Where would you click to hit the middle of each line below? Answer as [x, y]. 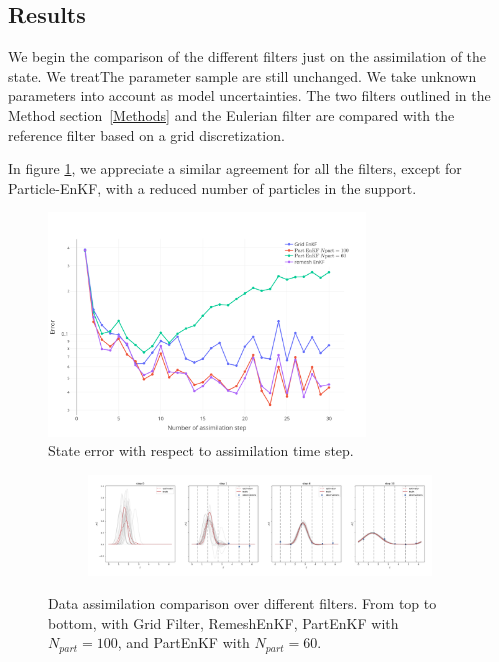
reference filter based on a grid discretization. [146, 134]
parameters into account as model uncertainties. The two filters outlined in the [249, 95]
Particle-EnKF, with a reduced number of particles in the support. [212, 187]
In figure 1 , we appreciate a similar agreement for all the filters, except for [235, 168]
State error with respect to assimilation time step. [201, 450]
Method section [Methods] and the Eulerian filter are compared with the [231, 114]
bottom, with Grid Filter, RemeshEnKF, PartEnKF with [223, 622]
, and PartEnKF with [183, 642]
